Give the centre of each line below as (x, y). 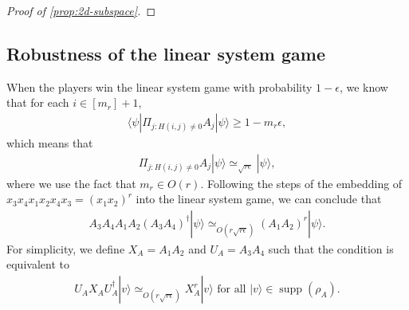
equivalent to (38, 264)
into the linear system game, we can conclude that (259, 199)
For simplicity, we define (66, 248)
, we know (364, 86)
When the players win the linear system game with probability (159, 86)
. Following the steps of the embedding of (301, 183)
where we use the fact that (71, 183)
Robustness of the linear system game (166, 53)
